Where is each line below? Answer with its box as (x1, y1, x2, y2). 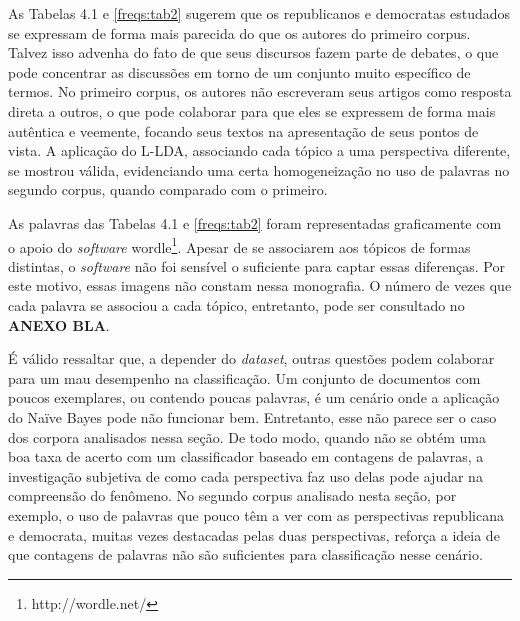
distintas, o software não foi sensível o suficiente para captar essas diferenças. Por (8, 255, 505, 276)
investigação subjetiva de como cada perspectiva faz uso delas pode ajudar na (8, 465, 483, 486)
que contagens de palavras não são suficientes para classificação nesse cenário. (8, 544, 483, 565)
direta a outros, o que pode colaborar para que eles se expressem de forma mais (8, 100, 496, 121)
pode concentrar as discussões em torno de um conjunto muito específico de (8, 61, 471, 82)
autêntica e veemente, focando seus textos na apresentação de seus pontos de (8, 120, 479, 141)
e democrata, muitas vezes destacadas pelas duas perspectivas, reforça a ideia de (8, 524, 500, 545)
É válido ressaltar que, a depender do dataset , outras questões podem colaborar (8, 348, 495, 369)
